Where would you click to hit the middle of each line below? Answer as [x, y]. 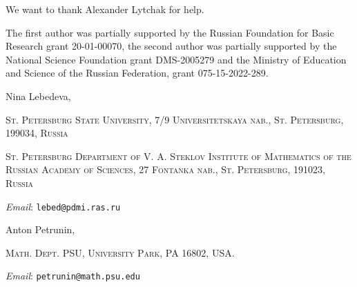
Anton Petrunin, [40, 229]
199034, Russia [37, 133]
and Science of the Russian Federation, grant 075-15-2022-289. [137, 73]
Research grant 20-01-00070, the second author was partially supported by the [171, 46]
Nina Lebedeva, [38, 96]
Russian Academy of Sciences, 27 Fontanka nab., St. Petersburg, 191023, [165, 169]
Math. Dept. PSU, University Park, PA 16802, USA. [120, 252]
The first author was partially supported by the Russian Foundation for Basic [170, 32]
